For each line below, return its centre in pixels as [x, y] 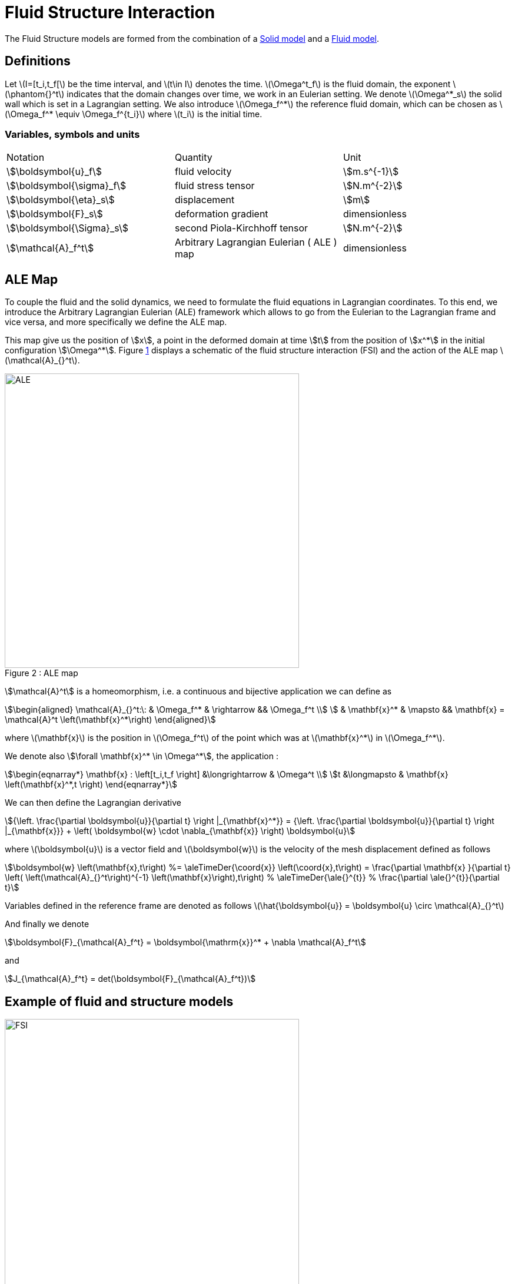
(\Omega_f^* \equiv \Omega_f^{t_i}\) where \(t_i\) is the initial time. [134, 114]
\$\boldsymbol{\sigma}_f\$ [67, 186]
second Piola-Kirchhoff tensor [241, 228]
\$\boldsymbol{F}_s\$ [55, 214]
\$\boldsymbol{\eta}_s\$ [61, 200]
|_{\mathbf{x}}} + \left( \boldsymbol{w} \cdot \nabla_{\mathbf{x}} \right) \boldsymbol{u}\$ [180, 831]
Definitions [38, 61]
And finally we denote [47, 924]
